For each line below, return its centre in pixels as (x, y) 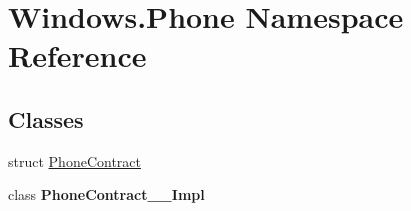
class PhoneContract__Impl (106, 194)
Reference (77, 55)
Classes (46, 118)
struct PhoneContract (74, 160)
